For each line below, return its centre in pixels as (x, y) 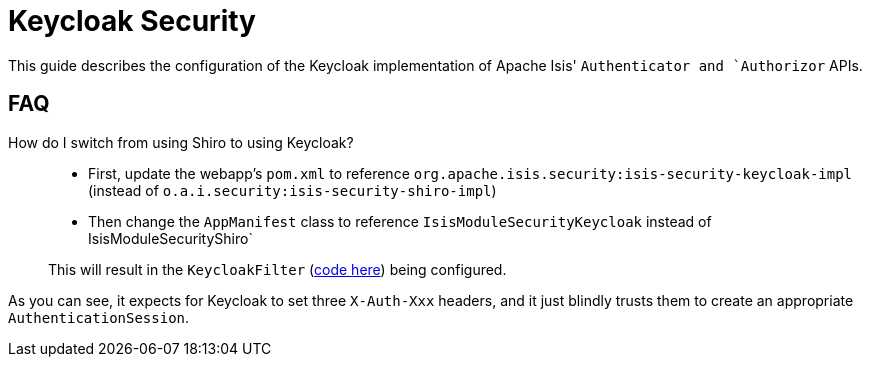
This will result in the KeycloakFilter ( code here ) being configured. (277, 269)
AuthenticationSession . (99, 317)
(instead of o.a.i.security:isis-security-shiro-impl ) (292, 190)
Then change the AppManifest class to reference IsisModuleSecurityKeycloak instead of (400, 221)
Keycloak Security (132, 21)
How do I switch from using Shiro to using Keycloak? (181, 142)
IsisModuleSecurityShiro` (170, 238)
